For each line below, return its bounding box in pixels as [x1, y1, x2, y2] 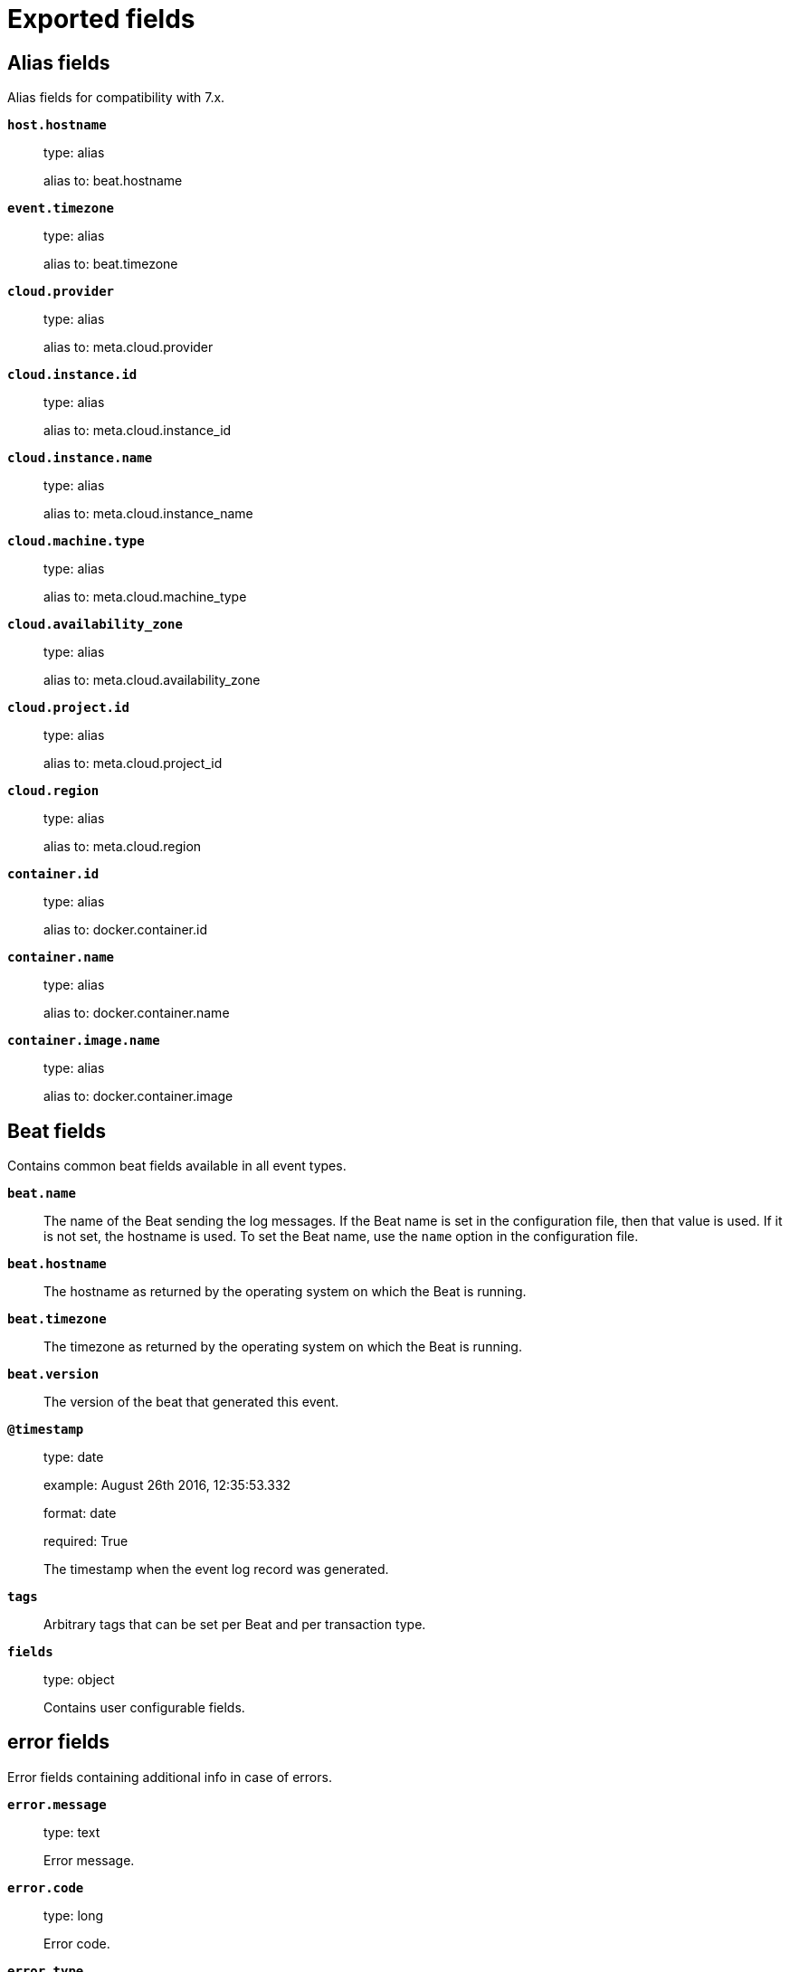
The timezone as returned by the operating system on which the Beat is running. [43, 1339, 522, 1355]
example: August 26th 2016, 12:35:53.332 [43, 1477, 291, 1493]
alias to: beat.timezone [43, 256, 178, 272]
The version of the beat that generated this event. [43, 1394, 339, 1410]
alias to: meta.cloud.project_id [43, 755, 223, 772]
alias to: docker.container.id [43, 922, 207, 938]
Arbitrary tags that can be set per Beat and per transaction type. [43, 1616, 426, 1633]
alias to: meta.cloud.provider [43, 339, 214, 356]
